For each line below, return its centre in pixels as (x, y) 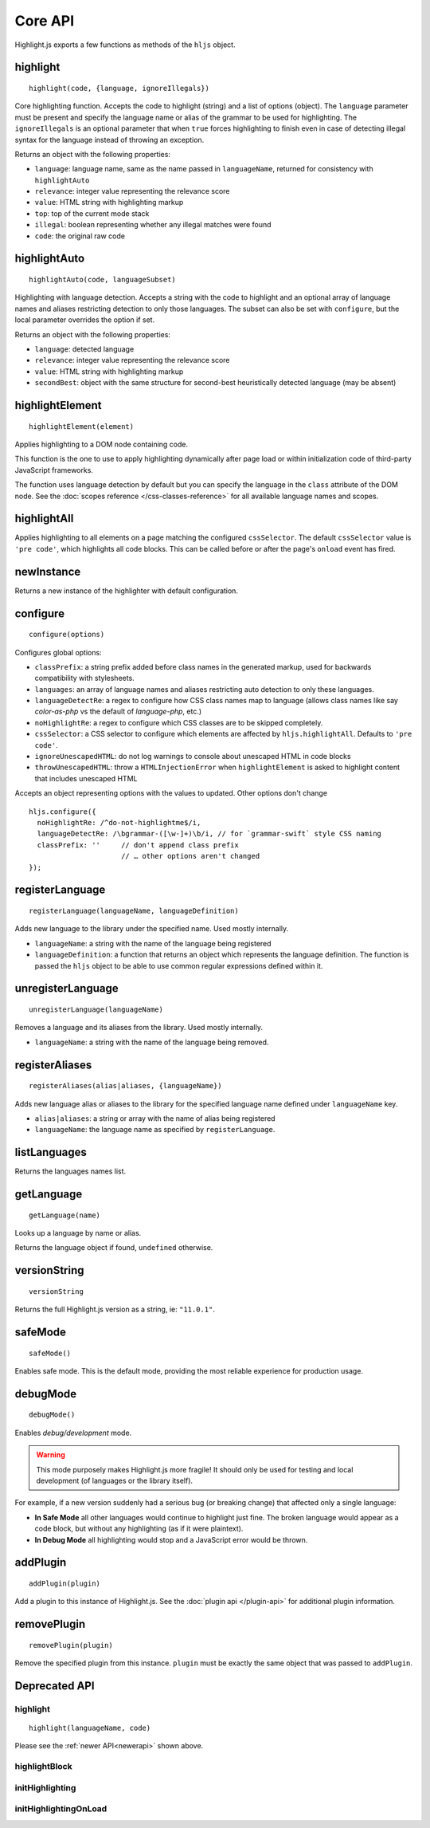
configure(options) (67, 635)
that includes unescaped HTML (86, 778)
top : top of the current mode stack (92, 213)
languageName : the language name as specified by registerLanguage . (155, 1130)
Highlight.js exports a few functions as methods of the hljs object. (125, 45)
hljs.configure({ (63, 812)
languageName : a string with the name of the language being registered (153, 943)
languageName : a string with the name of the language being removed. (152, 1042)
